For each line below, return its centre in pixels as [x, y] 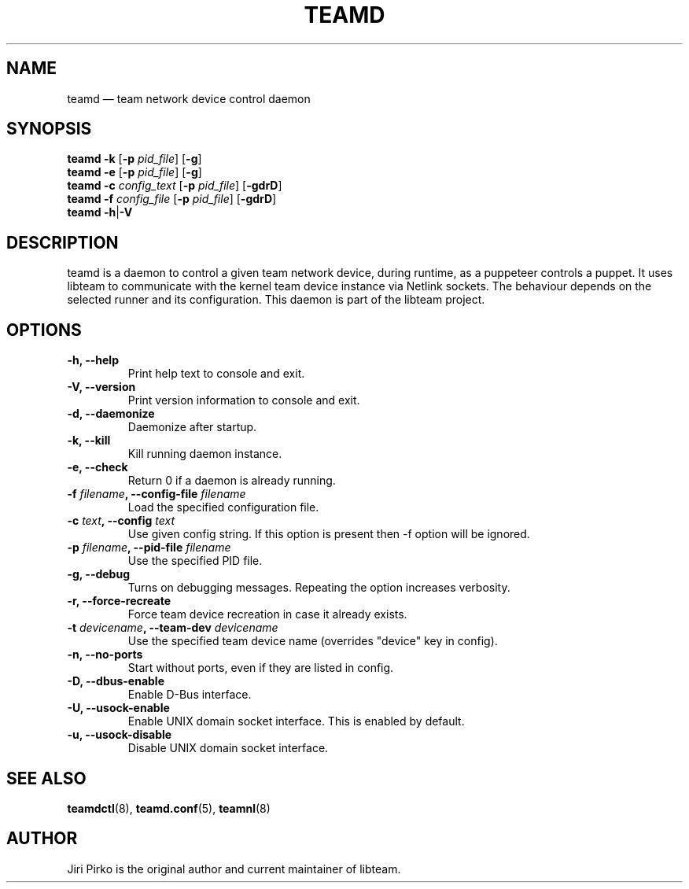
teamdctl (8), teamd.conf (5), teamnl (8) [169, 808]
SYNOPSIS [49, 129]
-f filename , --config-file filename [157, 494]
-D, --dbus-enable [116, 681]
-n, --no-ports [105, 655]
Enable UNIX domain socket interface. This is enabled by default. [296, 721]
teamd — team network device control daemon [189, 98]
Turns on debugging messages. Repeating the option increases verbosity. [319, 588]
